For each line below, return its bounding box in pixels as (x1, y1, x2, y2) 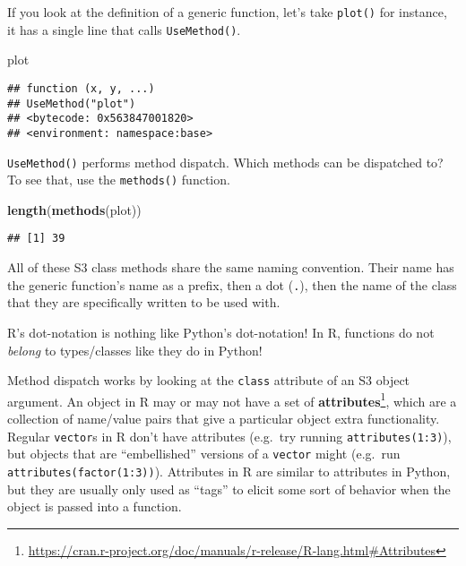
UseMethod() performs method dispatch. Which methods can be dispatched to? (7, 152, 444, 171)
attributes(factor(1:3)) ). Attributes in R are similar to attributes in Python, (7, 461, 451, 480)
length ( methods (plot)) (7, 200, 142, 219)
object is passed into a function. (7, 497, 182, 516)
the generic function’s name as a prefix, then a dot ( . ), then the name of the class (7, 275, 457, 294)
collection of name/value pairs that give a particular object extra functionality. (7, 409, 440, 428)
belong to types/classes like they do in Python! (7, 340, 263, 359)
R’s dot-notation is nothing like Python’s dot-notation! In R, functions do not (7, 322, 435, 341)
